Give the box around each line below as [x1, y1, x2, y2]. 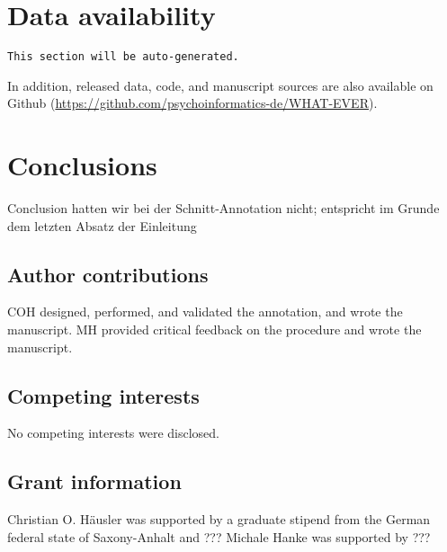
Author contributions [7, 260, 209, 288]
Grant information [7, 467, 182, 495]
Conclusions [7, 147, 157, 183]
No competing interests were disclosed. [7, 423, 220, 442]
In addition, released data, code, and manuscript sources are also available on [7, 76, 434, 94]
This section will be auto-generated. [7, 50, 239, 64]
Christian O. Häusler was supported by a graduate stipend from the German [7, 510, 431, 529]
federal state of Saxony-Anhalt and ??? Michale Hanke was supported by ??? [7, 527, 431, 546]
